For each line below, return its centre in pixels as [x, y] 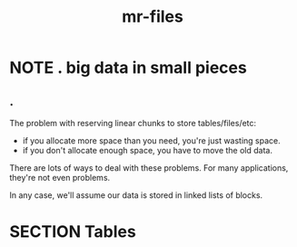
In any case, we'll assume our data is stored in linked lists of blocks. [136, 195]
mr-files [153, 17]
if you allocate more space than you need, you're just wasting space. [152, 141]
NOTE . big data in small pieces [128, 68]
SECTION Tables [73, 232]
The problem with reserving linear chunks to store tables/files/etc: [133, 123]
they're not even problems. [60, 178]
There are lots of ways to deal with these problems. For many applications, [149, 168]
